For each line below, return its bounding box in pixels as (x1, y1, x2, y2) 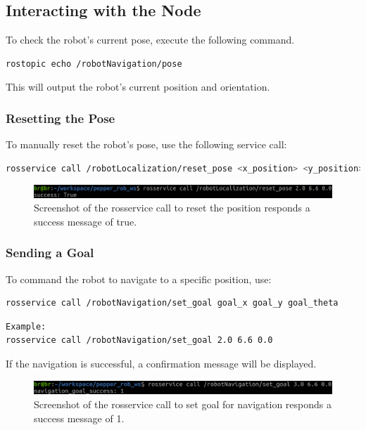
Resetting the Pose (6, 109, 115, 126)
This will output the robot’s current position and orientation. (6, 79, 270, 94)
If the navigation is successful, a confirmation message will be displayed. (6, 356, 317, 370)
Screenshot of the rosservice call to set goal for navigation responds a (34, 397, 332, 412)
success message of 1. (34, 410, 125, 425)
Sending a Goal (6, 244, 94, 261)
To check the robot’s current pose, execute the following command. (6, 32, 295, 47)
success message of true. (34, 214, 137, 228)
